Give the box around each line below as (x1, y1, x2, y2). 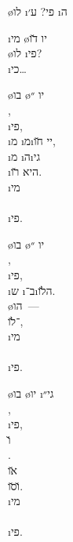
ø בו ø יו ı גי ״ (8, 385, 54, 402)
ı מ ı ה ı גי (8, 147, 41, 164)
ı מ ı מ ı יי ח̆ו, (8, 133, 56, 149)
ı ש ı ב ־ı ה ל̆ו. (8, 282, 56, 298)
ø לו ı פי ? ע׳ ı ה (8, 3, 68, 19)
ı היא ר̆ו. (8, 163, 42, 180)
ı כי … (8, 60, 27, 76)
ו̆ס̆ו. (8, 477, 24, 493)
